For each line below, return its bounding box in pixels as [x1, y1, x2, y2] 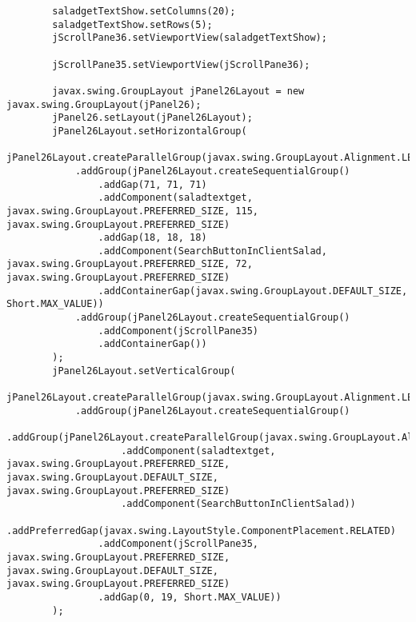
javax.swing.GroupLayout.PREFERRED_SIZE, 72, [6, 258, 253, 270]
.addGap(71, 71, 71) [98, 178, 207, 190]
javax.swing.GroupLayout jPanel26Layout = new [52, 85, 305, 97]
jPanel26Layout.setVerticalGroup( [52, 365, 236, 377]
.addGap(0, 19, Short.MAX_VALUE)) [98, 591, 282, 603]
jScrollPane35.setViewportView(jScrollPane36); [52, 58, 310, 70]
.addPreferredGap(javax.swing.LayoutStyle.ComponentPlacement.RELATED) [6, 524, 396, 536]
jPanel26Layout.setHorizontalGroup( [52, 125, 247, 137]
